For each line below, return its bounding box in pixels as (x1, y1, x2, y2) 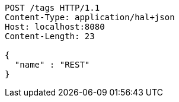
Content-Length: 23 (5, 31, 95, 41)
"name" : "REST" (14, 60, 90, 69)
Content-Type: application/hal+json (5, 12, 175, 22)
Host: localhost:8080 (5, 22, 105, 31)
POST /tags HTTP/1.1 (5, 3, 100, 12)
